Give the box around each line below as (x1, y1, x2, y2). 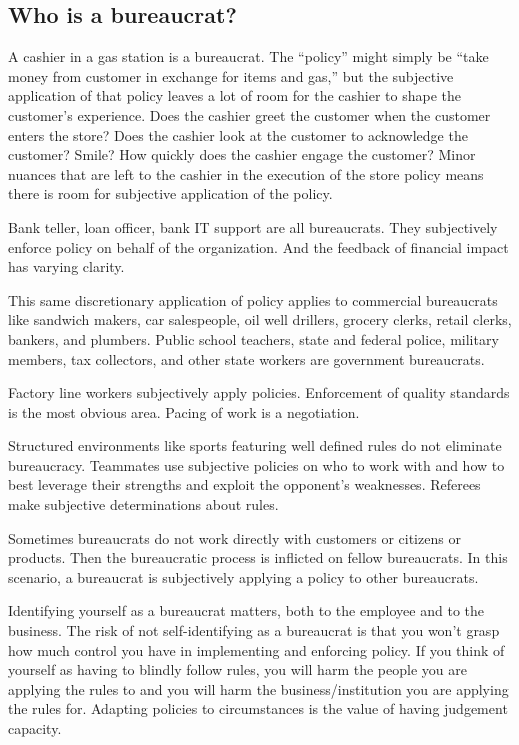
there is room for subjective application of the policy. (8, 183, 333, 204)
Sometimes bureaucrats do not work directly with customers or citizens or (8, 527, 461, 548)
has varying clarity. (8, 256, 125, 277)
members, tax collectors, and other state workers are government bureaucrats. (8, 348, 485, 369)
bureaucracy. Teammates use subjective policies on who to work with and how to (8, 454, 505, 475)
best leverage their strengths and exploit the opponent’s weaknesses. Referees (8, 474, 481, 495)
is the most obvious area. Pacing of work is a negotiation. (8, 401, 360, 422)
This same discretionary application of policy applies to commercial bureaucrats (8, 289, 498, 310)
